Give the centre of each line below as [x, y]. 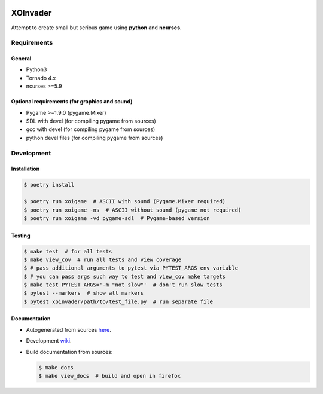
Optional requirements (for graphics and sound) [72, 102]
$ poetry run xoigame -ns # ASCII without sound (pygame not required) [132, 210]
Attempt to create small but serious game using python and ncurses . [96, 28]
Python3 [36, 69]
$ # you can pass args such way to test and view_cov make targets [125, 276]
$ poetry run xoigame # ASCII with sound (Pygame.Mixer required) [125, 201]
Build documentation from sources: [69, 352]
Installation [25, 169]
